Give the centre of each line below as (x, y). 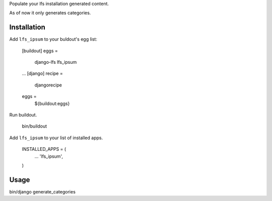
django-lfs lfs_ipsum (56, 62)
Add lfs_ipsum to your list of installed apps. (56, 138)
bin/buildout (35, 126)
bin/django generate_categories (42, 191)
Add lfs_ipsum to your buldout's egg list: (53, 39)
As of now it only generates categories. (50, 13)
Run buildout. (23, 115)
